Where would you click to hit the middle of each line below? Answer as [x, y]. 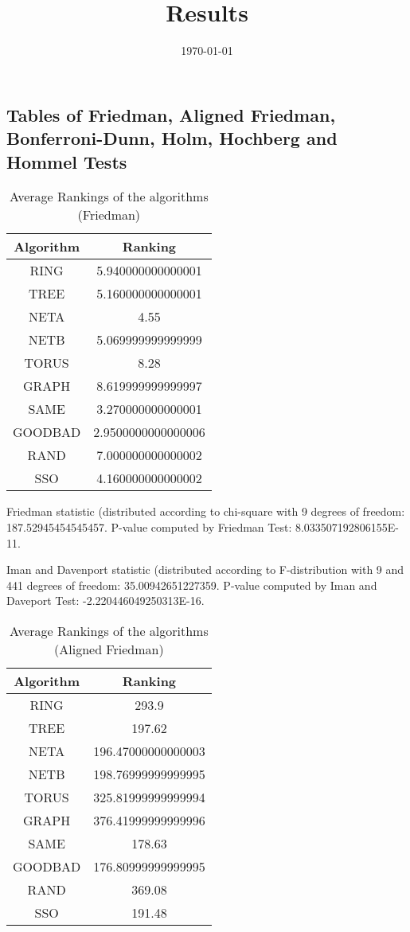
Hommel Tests [67, 161]
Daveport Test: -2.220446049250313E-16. [105, 601]
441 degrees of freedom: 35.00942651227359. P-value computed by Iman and [192, 585]
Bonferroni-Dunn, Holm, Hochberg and [172, 138]
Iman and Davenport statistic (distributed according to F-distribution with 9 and [205, 569]
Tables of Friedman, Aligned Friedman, [171, 114]
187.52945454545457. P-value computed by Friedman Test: [149, 526]
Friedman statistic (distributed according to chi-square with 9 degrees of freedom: [206, 511]
